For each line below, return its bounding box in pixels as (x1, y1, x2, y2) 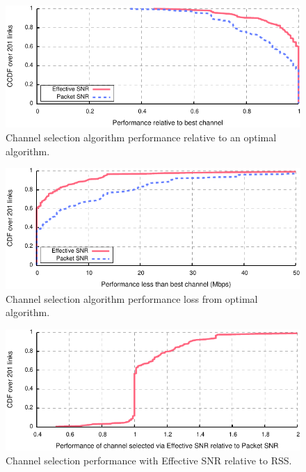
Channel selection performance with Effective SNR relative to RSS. (6, 453, 292, 468)
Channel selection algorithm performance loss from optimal (6, 291, 258, 306)
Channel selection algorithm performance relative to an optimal (6, 130, 277, 145)
